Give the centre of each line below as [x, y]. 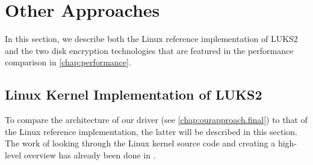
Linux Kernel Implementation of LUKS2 [134, 94]
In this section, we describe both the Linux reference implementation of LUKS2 [151, 39]
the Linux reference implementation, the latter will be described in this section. [151, 131]
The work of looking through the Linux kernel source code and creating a [140, 143]
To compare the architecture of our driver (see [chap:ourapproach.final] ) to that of [156, 120]
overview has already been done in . [90, 154]
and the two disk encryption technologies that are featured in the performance [149, 50]
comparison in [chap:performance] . [68, 62]
